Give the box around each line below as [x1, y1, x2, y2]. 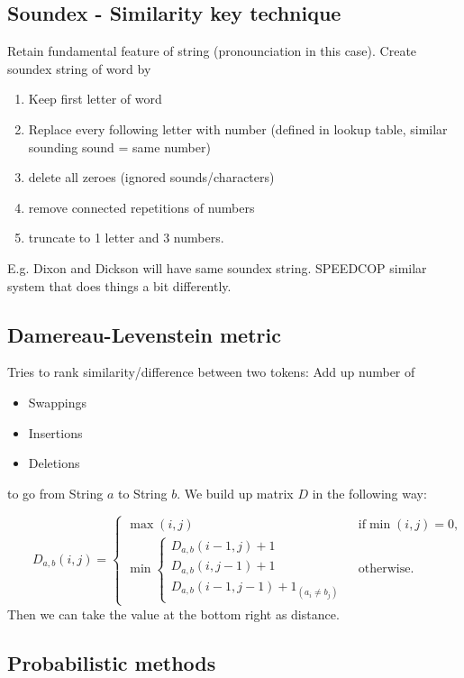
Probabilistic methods [7, 648, 216, 676]
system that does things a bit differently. [7, 276, 232, 295]
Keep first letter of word [28, 89, 162, 108]
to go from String [7, 483, 104, 502]
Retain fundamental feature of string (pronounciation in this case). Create [7, 41, 417, 60]
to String [117, 483, 168, 502]
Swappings [28, 392, 87, 411]
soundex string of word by [7, 59, 151, 78]
